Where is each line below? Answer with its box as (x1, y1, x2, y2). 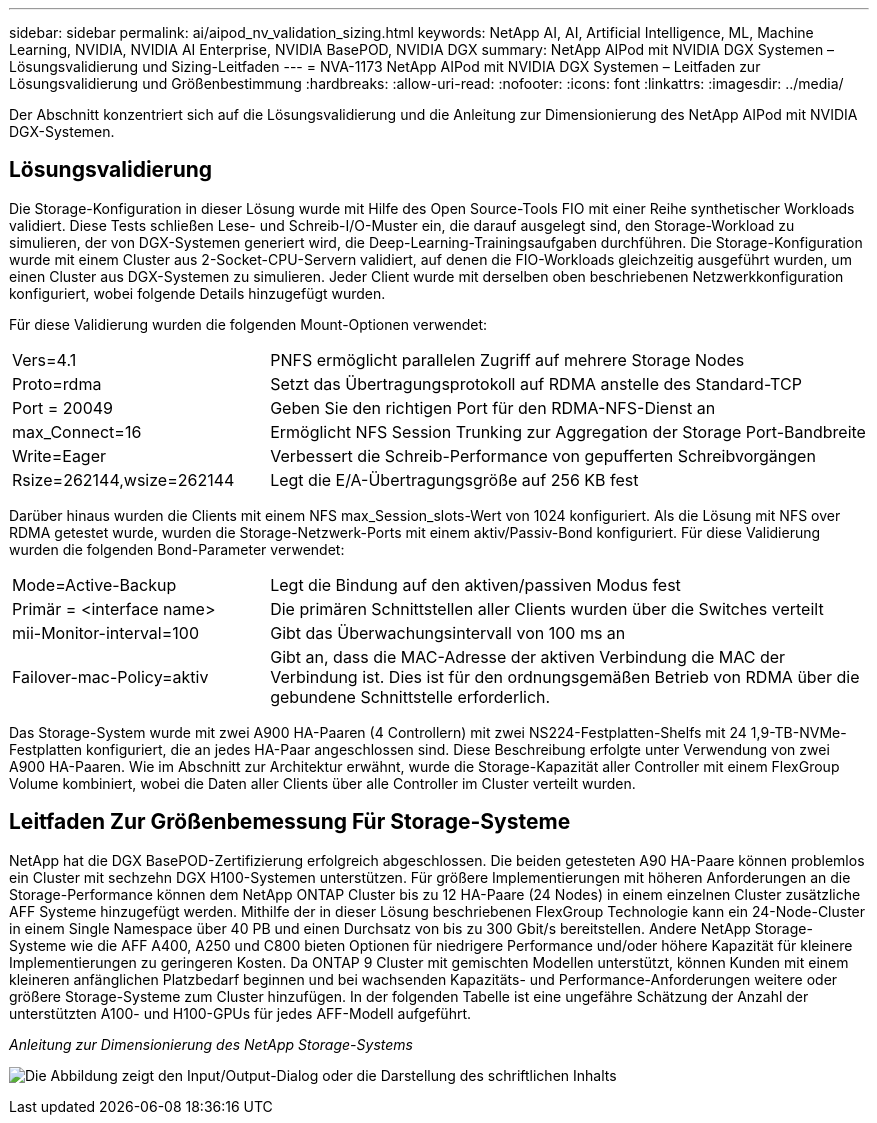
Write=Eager (12, 445, 107, 466)
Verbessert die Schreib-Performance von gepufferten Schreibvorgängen (270, 445, 816, 466)
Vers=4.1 (12, 349, 77, 370)
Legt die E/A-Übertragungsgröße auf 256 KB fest (270, 469, 639, 490)
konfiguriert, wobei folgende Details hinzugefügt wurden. (9, 284, 386, 302)
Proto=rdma (12, 373, 102, 394)
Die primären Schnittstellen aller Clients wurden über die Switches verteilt (270, 598, 824, 619)
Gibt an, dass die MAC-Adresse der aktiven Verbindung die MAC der (270, 646, 786, 667)
